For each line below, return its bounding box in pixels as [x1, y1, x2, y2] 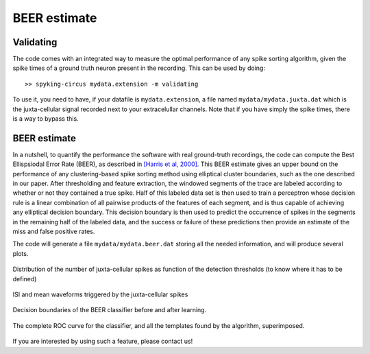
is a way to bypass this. [12, 115, 79, 123]
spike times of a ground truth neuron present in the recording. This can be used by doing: [12, 64, 265, 72]
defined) [12, 274, 37, 283]
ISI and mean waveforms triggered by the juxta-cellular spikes [12, 290, 188, 298]
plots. [12, 249, 29, 257]
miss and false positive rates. [12, 227, 95, 236]
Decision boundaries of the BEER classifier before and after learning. [12, 306, 207, 314]
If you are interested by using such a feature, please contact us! [12, 337, 193, 346]
